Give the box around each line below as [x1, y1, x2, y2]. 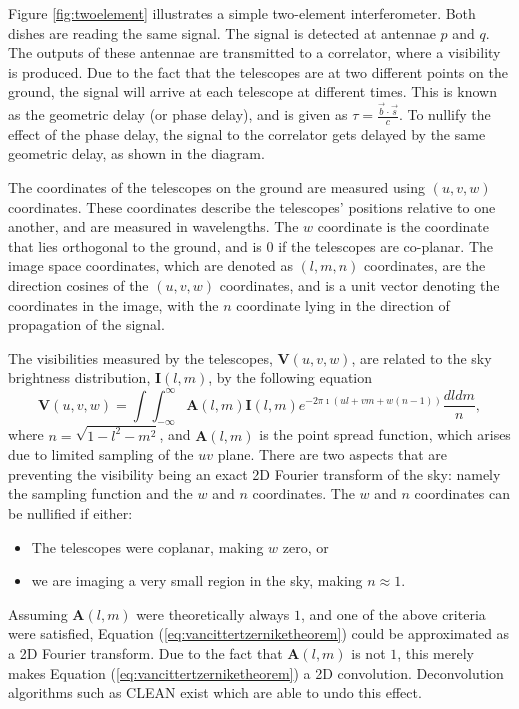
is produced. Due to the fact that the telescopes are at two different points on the [8, 61, 508, 82]
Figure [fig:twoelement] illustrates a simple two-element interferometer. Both [8, 3, 476, 23]
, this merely [397, 642, 474, 663]
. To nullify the [398, 104, 491, 125]
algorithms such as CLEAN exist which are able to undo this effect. [8, 682, 422, 703]
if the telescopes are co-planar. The [278, 235, 494, 256]
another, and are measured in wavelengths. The [8, 216, 299, 237]
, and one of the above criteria [300, 603, 486, 624]
